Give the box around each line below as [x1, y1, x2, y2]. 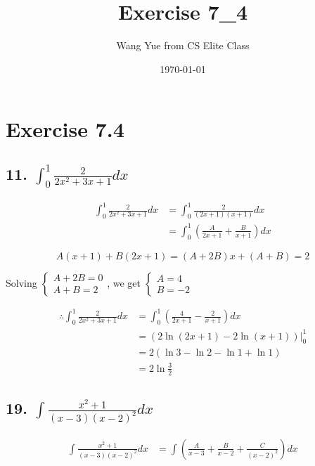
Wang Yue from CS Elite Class [116, 38, 250, 53]
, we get [107, 275, 141, 290]
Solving [6, 275, 37, 290]
